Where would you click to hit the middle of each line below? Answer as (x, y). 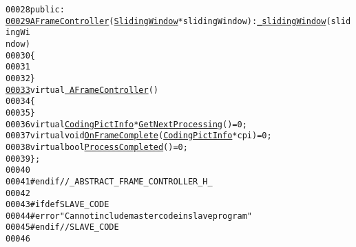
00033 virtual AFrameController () (82, 90)
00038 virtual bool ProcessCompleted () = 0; (97, 147)
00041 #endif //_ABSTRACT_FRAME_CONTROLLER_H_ (109, 181)
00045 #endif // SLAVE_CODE (62, 227)
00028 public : (35, 10)
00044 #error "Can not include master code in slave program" (129, 216)
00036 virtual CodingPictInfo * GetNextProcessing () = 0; (126, 124)
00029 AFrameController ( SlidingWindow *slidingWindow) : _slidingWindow (166, 21)
